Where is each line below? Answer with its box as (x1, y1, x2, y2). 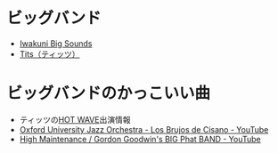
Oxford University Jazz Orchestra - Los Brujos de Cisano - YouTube (19, 124, 269, 134)
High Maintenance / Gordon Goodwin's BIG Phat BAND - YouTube (19, 133, 262, 144)
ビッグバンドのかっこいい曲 (6, 84, 211, 103)
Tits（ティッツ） (19, 48, 80, 59)
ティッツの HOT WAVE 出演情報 (19, 114, 131, 125)
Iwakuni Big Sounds (19, 37, 93, 49)
